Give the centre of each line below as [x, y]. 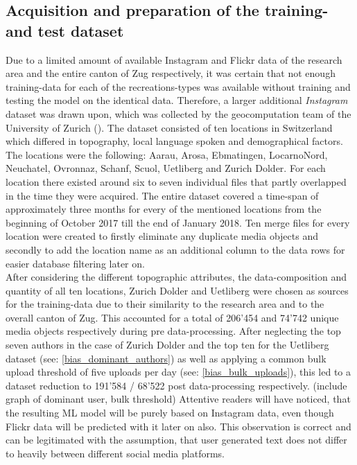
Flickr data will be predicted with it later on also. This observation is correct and [178, 426]
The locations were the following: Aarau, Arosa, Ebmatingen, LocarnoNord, [167, 154]
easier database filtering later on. [75, 263]
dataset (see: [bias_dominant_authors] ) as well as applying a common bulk [166, 358]
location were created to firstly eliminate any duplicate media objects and [162, 236]
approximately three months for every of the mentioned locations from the [164, 209]
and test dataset [65, 30]
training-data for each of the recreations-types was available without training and [178, 86]
